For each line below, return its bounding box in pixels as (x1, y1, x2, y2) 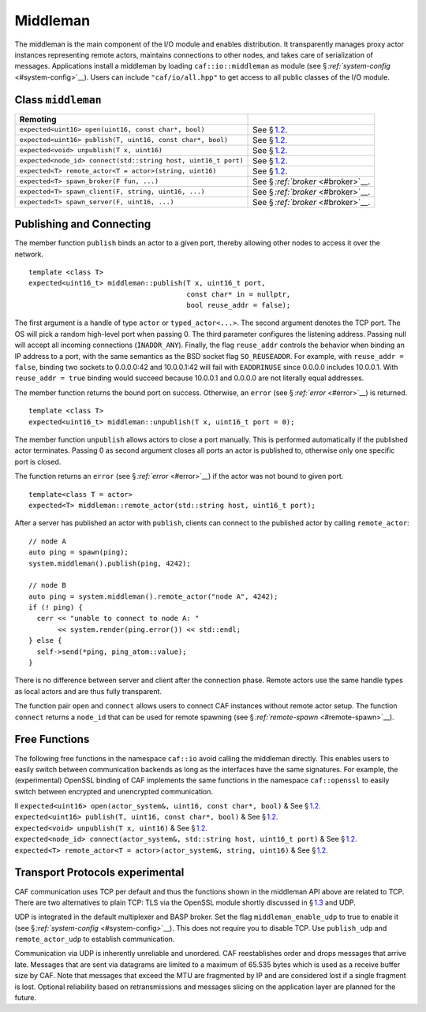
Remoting (19, 114, 57, 125)
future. (14, 993, 37, 1003)
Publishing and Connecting (14, 218, 151, 231)
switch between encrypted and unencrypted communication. (14, 786, 213, 796)
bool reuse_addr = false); (186, 301, 291, 310)
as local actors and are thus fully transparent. (14, 686, 162, 696)
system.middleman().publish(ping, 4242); (28, 558, 191, 568)
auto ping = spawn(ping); (28, 548, 129, 557)
